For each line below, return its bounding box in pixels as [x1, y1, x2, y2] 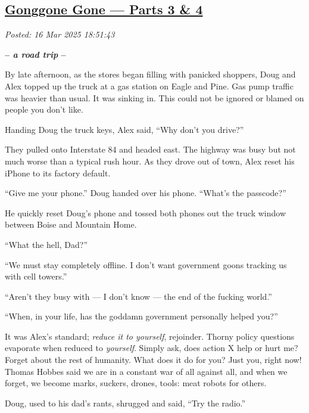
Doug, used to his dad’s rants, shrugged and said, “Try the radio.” [5, 396, 246, 409]
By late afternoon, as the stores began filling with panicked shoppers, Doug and [5, 68, 296, 80]
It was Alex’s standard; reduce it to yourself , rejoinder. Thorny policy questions [5, 330, 295, 342]
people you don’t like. [5, 103, 83, 116]
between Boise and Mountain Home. [5, 218, 137, 231]
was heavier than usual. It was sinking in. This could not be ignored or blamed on [5, 91, 304, 104]
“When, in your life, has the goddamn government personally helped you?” [5, 310, 278, 322]
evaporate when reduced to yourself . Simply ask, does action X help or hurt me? [5, 341, 298, 354]
